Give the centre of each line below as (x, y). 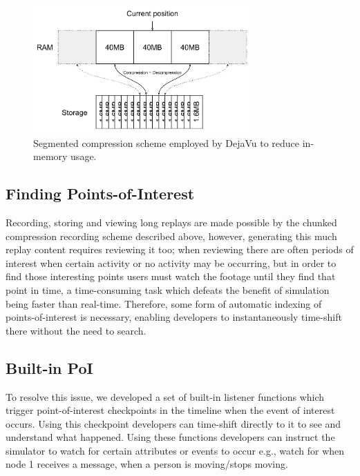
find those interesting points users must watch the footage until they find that (171, 276)
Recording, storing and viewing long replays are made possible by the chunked (171, 222)
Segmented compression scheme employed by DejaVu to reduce (167, 142)
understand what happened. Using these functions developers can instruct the (170, 437)
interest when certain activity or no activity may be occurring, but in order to (171, 262)
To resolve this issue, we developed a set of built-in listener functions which (165, 396)
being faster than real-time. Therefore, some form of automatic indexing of (164, 303)
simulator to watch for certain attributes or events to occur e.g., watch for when (175, 450)
